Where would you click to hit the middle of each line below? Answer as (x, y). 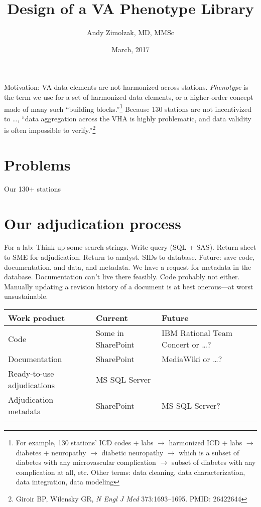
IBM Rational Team (197, 333)
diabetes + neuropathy (51, 452)
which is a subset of (209, 452)
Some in (110, 333)
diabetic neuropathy (133, 452)
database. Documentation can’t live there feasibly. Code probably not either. (122, 277)
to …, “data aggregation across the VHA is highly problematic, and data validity (128, 118)
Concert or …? (186, 344)
